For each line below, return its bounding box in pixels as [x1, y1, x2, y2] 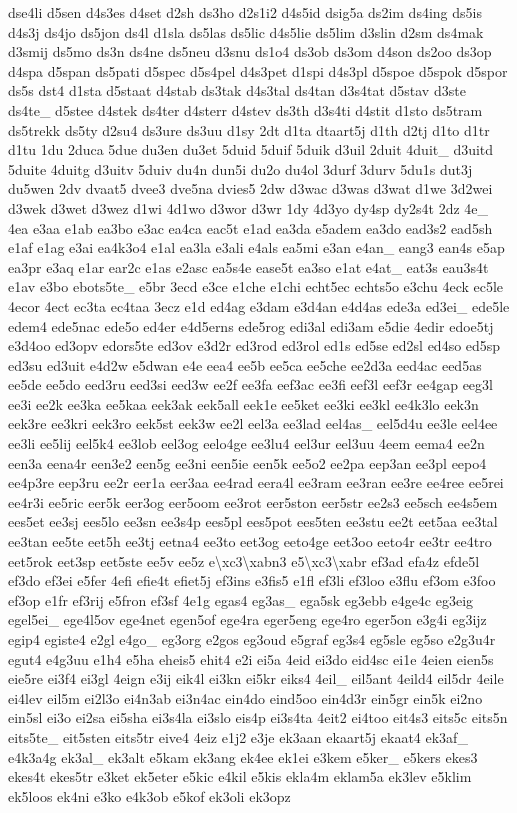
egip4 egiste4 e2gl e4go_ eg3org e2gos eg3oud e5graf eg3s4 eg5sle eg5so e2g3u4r [8, 629, 496, 649]
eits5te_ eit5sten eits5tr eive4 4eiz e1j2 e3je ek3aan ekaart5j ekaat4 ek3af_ [8, 726, 468, 747]
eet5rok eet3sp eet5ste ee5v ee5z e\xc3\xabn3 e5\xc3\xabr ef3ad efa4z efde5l [8, 550, 480, 571]
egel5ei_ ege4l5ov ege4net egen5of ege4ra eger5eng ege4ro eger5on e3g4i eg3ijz [8, 609, 487, 630]
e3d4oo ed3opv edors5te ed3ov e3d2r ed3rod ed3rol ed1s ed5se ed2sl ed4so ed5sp [8, 335, 501, 356]
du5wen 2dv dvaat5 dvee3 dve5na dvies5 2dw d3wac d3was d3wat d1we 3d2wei [8, 178, 493, 199]
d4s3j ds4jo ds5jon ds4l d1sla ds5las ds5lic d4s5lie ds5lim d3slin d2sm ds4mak [8, 21, 484, 42]
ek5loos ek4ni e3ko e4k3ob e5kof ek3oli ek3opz [8, 785, 291, 806]
